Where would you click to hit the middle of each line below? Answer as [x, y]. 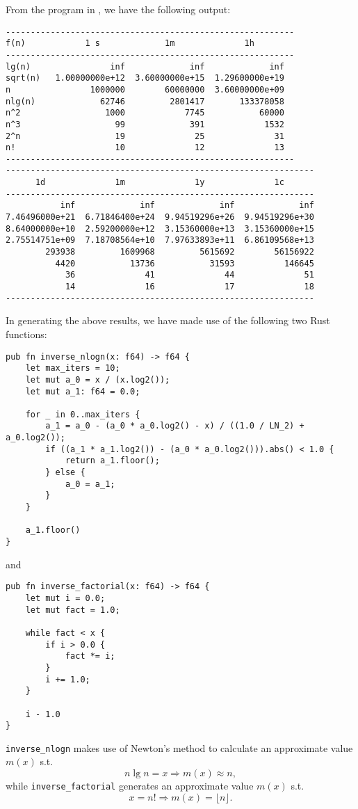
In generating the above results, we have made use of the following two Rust [168, 320]
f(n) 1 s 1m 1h [130, 43]
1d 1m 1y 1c [160, 183]
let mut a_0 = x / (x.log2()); [98, 379]
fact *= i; [90, 656]
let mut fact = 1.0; [73, 610]
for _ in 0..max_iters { [83, 414]
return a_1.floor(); [112, 461]
